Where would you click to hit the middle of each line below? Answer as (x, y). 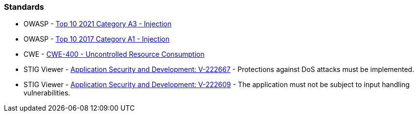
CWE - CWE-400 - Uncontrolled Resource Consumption (114, 54)
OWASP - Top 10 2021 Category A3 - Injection (98, 24)
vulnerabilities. (47, 93)
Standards (24, 7)
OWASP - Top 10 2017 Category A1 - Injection (97, 39)
